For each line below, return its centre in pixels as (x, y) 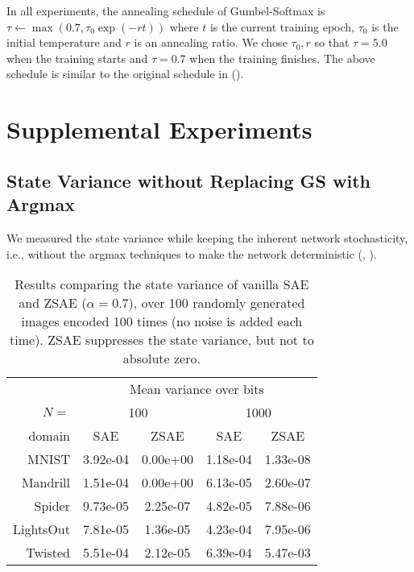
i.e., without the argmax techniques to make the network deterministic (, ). (192, 253)
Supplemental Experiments (159, 129)
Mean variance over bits (197, 389)
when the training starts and (77, 58)
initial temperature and (64, 42)
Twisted (48, 553)
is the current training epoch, (282, 26)
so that (332, 42)
